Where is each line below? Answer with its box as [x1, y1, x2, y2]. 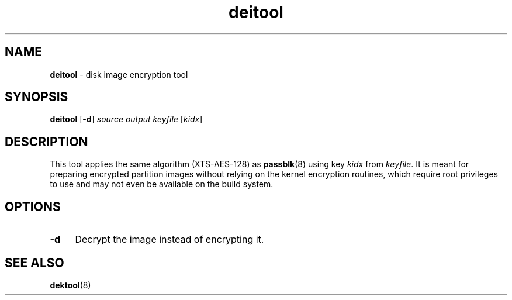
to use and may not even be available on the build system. [50, 179, 274, 189]
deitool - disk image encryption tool [50, 69, 188, 80]
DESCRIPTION [5, 134, 88, 149]
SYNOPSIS [5, 89, 68, 105]
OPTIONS [5, 199, 61, 214]
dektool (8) [50, 280, 91, 290]
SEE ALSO [5, 255, 64, 270]
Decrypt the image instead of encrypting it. [75, 233, 264, 246]
